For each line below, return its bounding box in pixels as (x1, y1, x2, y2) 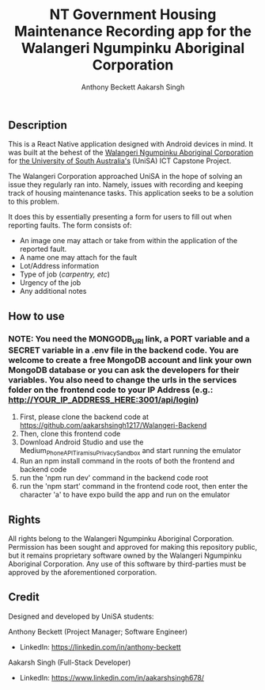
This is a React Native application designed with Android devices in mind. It (8, 139, 253, 149)
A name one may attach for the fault (19, 253, 138, 262)
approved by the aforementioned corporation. (8, 567, 157, 577)
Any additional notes (19, 287, 87, 296)
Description (8, 118, 67, 132)
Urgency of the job (19, 278, 81, 288)
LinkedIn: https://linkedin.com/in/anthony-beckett (19, 642, 181, 651)
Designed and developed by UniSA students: (8, 612, 154, 621)
